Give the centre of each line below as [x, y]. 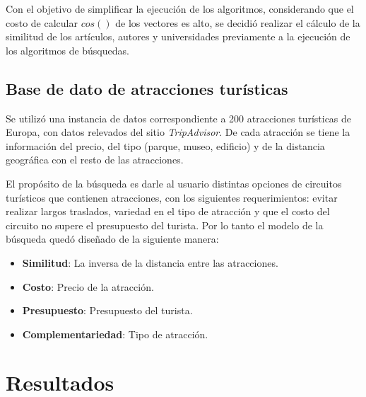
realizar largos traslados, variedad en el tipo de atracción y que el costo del [168, 211]
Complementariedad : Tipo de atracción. [115, 334]
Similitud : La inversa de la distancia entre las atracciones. [150, 262]
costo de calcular [42, 22]
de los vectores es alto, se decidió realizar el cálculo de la [238, 22]
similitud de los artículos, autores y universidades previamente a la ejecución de [178, 36]
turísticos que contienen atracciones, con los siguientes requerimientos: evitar [172, 197]
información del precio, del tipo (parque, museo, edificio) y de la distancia [165, 145]
